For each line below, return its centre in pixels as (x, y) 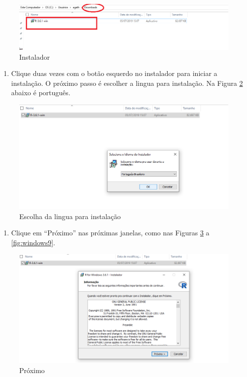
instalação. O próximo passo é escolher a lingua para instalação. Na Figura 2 (127, 83)
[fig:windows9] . (33, 242)
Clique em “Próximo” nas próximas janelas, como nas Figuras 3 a (110, 233)
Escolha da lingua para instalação (70, 216)
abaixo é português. (41, 93)
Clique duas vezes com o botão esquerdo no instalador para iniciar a (114, 73)
